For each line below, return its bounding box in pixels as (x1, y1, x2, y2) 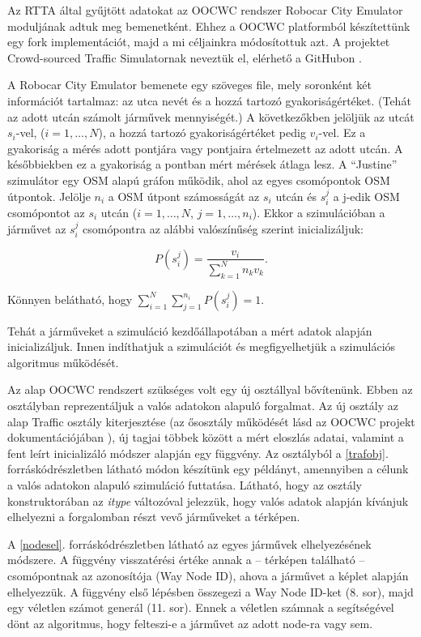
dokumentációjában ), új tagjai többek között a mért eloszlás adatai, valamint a (7, 429, 404, 446)
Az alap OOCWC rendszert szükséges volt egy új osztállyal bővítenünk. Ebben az (7, 381, 413, 398)
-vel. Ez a (318, 124, 366, 141)
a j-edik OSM (333, 187, 400, 204)
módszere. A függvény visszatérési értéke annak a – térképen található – (7, 551, 365, 568)
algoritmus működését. (7, 353, 119, 370)
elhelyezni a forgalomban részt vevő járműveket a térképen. (7, 508, 300, 525)
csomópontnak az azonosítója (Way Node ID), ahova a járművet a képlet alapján (7, 567, 409, 584)
